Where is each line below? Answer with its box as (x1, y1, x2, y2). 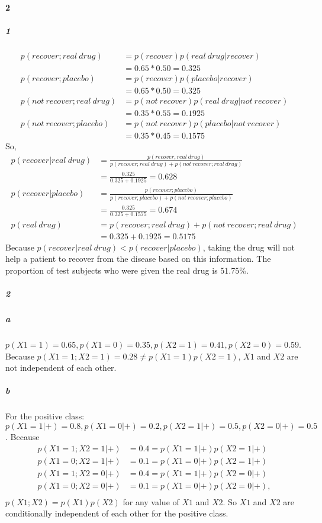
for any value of (123, 495, 179, 508)
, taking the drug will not (202, 240, 295, 253)
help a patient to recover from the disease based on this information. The (5, 252, 271, 265)
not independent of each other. (5, 361, 117, 374)
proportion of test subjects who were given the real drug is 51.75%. (5, 264, 249, 276)
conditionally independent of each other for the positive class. (5, 507, 228, 519)
